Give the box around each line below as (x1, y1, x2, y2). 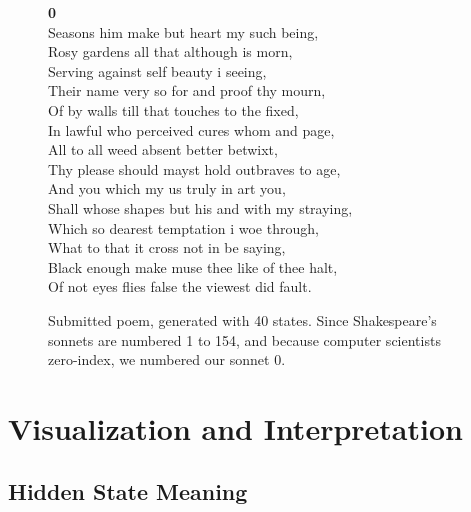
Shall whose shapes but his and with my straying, (48, 197, 353, 218)
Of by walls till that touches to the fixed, (48, 99, 299, 120)
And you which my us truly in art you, (48, 178, 286, 199)
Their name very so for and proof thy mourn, (48, 80, 326, 101)
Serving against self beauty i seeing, (48, 60, 267, 81)
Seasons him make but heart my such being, (48, 21, 319, 42)
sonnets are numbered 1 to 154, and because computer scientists (48, 329, 441, 350)
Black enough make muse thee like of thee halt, (48, 256, 338, 277)
